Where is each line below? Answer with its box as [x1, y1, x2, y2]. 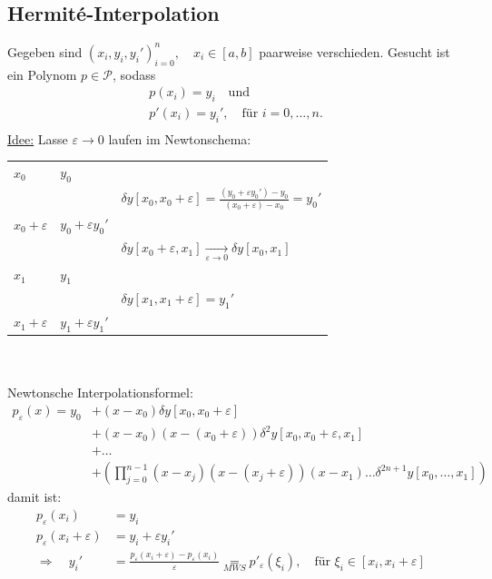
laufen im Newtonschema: [108, 129, 251, 148]
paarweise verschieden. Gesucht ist [259, 42, 450, 61]
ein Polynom [7, 64, 77, 83]
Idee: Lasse [7, 129, 68, 148]
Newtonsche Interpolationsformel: [7, 383, 193, 402]
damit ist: [7, 487, 62, 506]
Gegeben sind [7, 42, 83, 61]
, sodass [112, 64, 156, 83]
